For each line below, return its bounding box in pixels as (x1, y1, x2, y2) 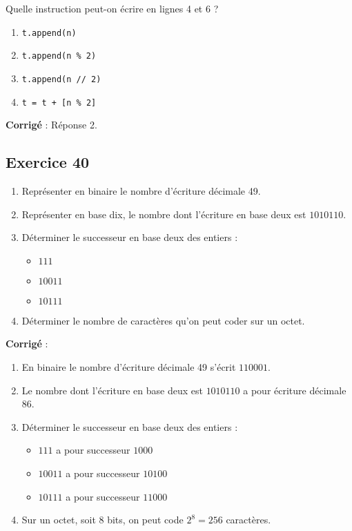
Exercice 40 (6, 151, 90, 173)
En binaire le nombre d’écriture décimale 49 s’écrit (21, 359, 236, 374)
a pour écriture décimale (243, 383, 346, 397)
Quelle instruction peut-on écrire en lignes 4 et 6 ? (6, 1, 219, 15)
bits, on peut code (107, 512, 184, 527)
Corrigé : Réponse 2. (6, 117, 97, 132)
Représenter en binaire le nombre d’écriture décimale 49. (21, 184, 261, 198)
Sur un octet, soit (21, 512, 96, 527)
